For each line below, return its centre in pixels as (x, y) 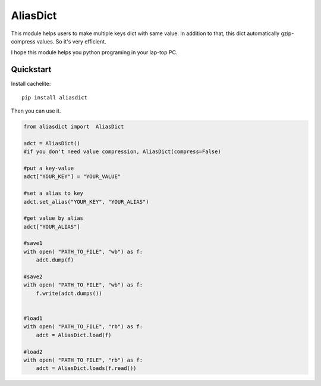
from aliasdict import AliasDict (74, 127)
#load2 (33, 352)
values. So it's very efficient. (71, 41)
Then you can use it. (36, 111)
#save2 (33, 277)
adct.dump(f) (55, 260)
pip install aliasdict (55, 97)
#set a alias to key (53, 193)
